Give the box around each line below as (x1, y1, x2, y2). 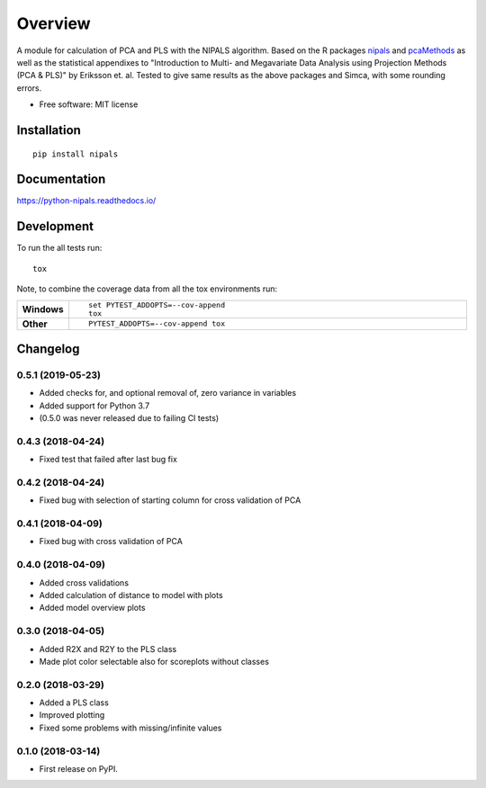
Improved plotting (39, 710, 105, 721)
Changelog (16, 341, 80, 356)
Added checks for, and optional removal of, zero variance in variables (39, 388, 297, 398)
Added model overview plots (39, 603, 146, 613)
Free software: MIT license (39, 99, 139, 110)
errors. (16, 82, 42, 94)
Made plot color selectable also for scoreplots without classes (39, 656, 270, 667)
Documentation (16, 172, 106, 187)
